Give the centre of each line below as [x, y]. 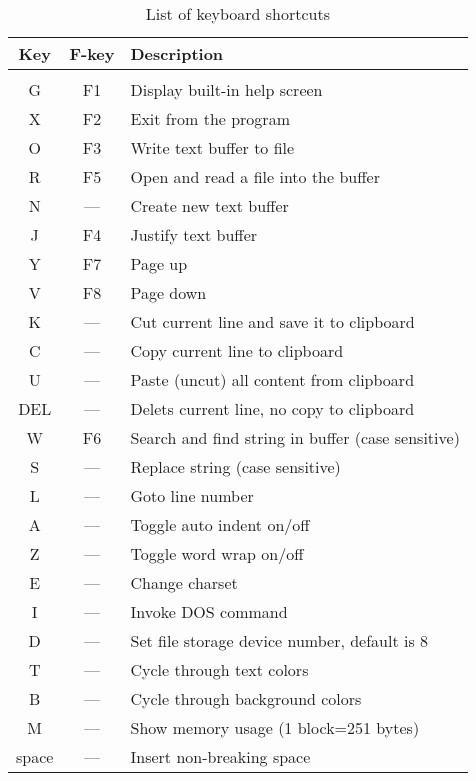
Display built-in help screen [226, 89]
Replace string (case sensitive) [235, 466]
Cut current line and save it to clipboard [272, 321]
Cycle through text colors [219, 669]
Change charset [184, 582]
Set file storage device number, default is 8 [279, 640]
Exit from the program [210, 118]
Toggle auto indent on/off [220, 524]
